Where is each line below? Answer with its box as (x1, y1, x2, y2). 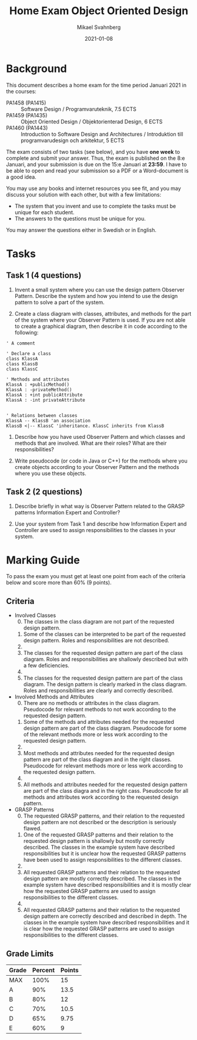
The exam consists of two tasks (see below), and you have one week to (6, 148, 181, 155)
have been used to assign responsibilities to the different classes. (23, 857, 182, 864)
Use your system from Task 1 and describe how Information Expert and (14, 520, 187, 527)
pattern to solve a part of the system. (14, 298, 105, 306)
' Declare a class (6, 350, 51, 356)
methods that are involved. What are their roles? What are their (14, 439, 167, 447)
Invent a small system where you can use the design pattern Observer (14, 286, 185, 293)
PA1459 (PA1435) (6, 111, 48, 119)
